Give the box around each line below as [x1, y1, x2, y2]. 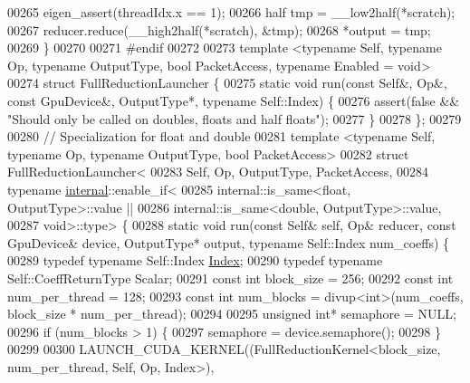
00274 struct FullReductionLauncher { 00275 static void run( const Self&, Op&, [7, 73, 447, 92]
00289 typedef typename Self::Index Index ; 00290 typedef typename [7, 251, 383, 270]
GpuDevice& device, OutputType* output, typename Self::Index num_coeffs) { [7, 233, 450, 252]
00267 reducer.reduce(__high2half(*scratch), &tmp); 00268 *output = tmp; [7, 20, 431, 39]
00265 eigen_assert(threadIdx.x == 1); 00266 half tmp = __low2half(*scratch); [7, 3, 456, 21]
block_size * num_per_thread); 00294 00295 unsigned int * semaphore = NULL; [7, 304, 456, 323]
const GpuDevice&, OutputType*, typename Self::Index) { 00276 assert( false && [7, 91, 460, 110]
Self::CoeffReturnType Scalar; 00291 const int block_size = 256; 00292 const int [7, 268, 454, 287]
